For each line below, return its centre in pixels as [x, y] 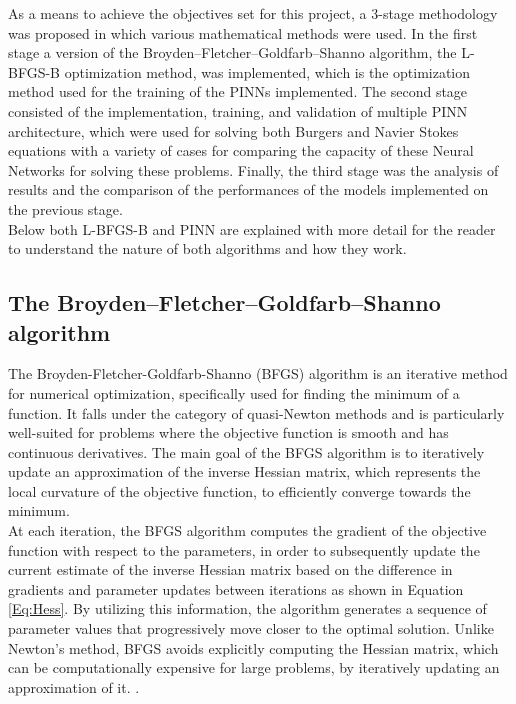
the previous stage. [65, 208]
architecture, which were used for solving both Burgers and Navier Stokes [233, 130]
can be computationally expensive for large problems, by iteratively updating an [254, 667]
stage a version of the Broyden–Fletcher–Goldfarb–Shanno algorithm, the [232, 52]
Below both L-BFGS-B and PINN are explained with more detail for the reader [252, 228]
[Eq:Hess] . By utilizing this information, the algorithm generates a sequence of [247, 608]
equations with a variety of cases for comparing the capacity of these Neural [241, 150]
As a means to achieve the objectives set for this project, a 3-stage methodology [253, 13]
